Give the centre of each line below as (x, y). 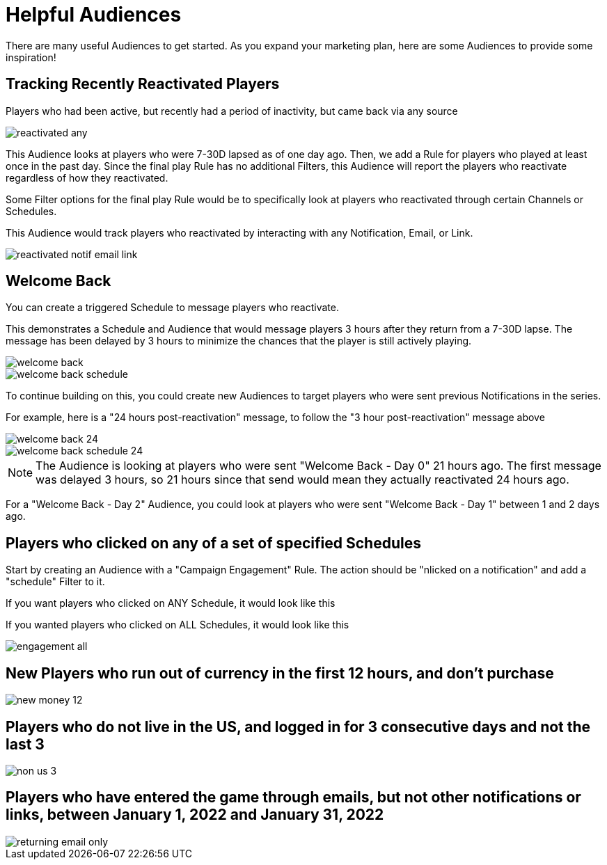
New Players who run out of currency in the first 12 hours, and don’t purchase (280, 673)
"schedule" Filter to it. (55, 582)
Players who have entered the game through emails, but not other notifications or (293, 797)
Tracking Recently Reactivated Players (143, 84)
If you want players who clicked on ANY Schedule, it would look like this (171, 603)
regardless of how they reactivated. (87, 177)
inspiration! (31, 57)
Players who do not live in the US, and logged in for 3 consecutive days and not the (298, 727)
